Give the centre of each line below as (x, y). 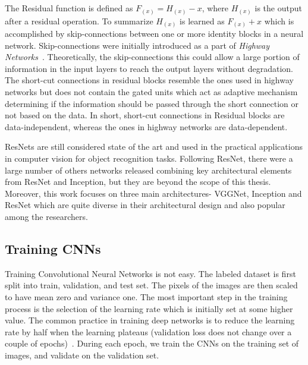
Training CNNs (53, 248)
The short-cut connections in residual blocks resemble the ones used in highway (149, 80)
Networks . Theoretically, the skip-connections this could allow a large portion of (152, 57)
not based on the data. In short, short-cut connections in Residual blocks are (145, 115)
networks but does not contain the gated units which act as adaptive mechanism (151, 92)
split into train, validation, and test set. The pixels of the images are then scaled (151, 285)
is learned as (202, 21)
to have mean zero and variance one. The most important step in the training (146, 296)
